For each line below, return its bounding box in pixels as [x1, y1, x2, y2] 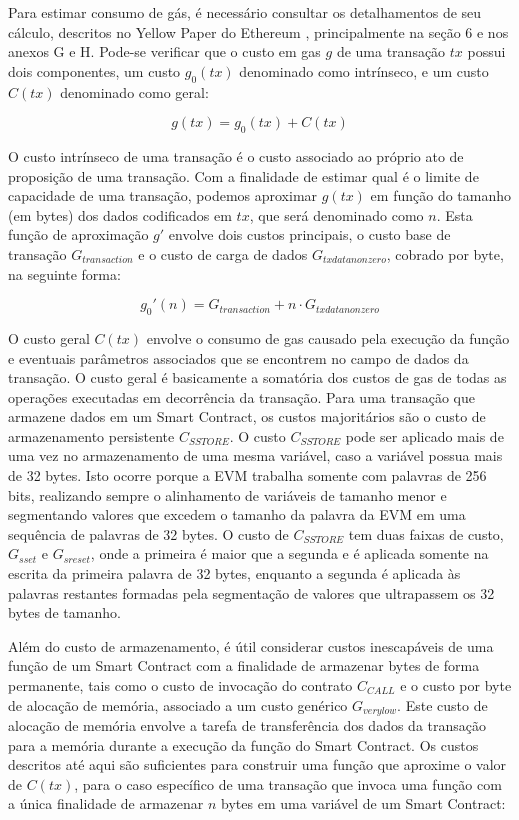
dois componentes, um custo [8, 60, 181, 81]
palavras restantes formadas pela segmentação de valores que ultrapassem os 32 [8, 582, 495, 603]
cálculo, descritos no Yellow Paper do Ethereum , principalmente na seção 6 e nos [8, 21, 509, 42]
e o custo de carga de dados [138, 243, 308, 264]
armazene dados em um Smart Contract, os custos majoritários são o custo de [8, 406, 486, 427]
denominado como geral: [60, 81, 209, 102]
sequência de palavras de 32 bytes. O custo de [8, 523, 289, 544]
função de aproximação [8, 224, 149, 245]
